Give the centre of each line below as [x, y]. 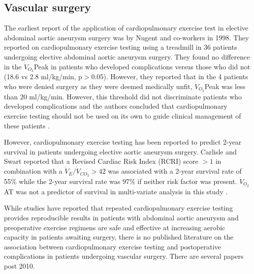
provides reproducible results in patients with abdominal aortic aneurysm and [121, 217]
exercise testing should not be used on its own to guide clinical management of [123, 116]
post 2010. [19, 265]
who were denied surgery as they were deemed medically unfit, [98, 86]
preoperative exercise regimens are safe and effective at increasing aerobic [115, 227]
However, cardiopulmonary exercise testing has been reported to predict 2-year [123, 142]
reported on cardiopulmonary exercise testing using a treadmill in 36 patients [121, 47]
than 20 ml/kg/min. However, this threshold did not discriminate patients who [123, 96]
